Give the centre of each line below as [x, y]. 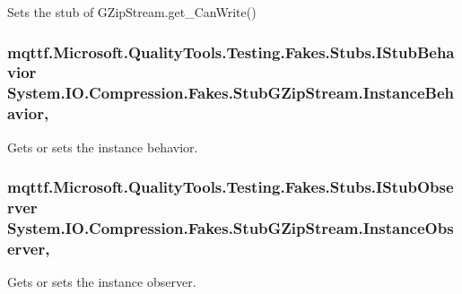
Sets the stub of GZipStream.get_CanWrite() [132, 12]
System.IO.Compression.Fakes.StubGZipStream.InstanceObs [231, 227]
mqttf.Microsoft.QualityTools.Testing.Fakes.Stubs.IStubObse [231, 187]
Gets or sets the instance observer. [102, 282]
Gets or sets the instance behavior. [103, 147]
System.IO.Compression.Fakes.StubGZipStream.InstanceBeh [231, 93]
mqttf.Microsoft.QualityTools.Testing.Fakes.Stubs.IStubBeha [231, 52]
